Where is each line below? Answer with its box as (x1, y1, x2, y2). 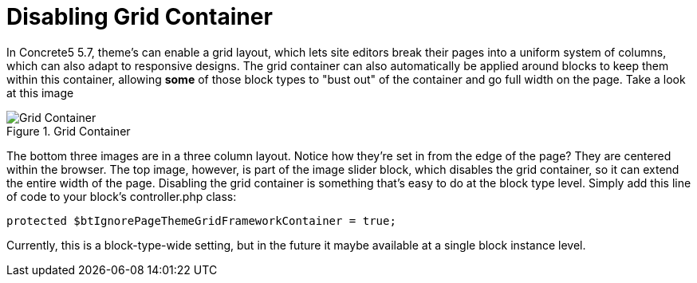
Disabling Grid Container (6, 3, 273, 30)
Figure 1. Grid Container (6, 124, 131, 138)
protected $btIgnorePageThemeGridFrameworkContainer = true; (6, 214, 396, 227)
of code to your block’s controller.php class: (6, 189, 237, 203)
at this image (6, 85, 74, 100)
